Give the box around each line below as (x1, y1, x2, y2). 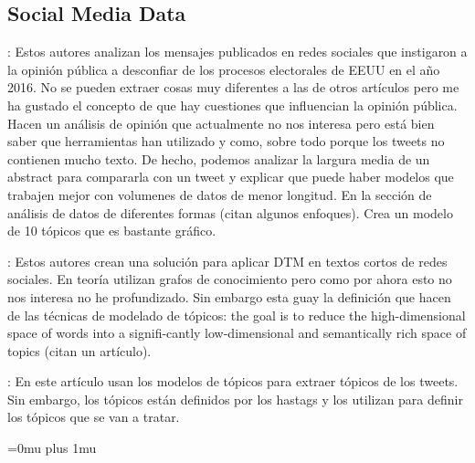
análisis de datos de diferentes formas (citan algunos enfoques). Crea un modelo (7, 203, 453, 222)
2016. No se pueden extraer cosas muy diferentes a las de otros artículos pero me (7, 78, 459, 97)
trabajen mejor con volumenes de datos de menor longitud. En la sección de (7, 184, 432, 204)
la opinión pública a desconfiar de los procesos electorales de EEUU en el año (7, 59, 440, 79)
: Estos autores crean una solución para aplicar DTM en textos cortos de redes (7, 251, 448, 270)
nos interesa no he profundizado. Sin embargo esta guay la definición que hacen (7, 287, 451, 306)
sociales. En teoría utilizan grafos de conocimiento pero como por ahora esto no (7, 269, 452, 289)
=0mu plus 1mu (7, 438, 97, 458)
